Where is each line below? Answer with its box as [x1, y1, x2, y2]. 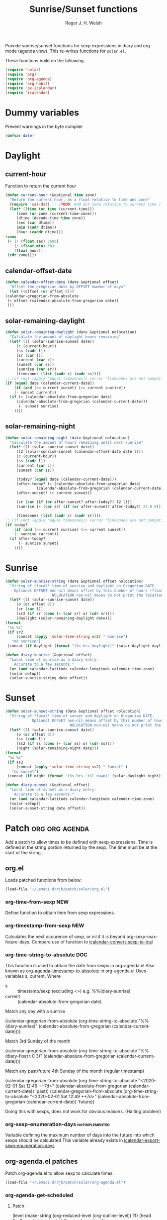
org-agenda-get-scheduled [5, 1192, 74, 1199]
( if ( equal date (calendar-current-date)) [5, 381, 94, 386]
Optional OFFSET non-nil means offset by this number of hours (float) [14, 588, 166, 593]
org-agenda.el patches [5, 1157, 78, 1165]
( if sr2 [7, 629, 23, 635]
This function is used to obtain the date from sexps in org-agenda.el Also [5, 963, 155, 969]
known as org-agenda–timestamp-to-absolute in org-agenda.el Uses [5, 968, 147, 974]
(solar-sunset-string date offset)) [9, 806, 85, 811]
